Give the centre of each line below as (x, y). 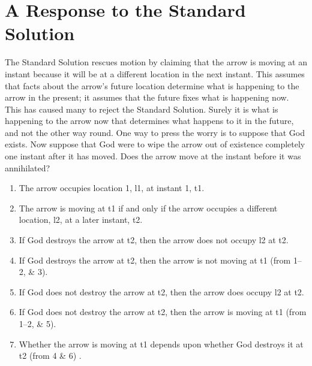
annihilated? (28, 167)
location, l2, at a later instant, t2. (81, 220)
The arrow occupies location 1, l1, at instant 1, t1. (112, 188)
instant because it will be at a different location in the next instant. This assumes (155, 73)
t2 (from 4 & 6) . (50, 356)
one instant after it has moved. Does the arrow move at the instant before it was (153, 156)
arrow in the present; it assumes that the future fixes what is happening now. (147, 97)
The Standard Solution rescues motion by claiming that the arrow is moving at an (156, 62)
